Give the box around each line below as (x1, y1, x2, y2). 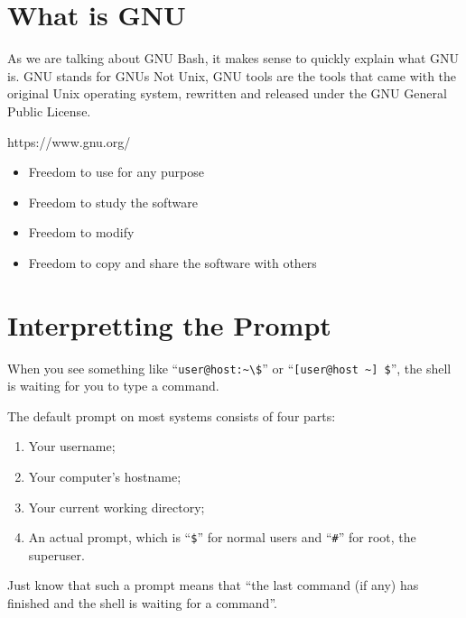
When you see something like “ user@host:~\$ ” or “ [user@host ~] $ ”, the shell (7, 358, 452, 377)
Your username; (28, 437, 116, 456)
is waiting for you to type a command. (7, 376, 219, 395)
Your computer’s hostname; (28, 467, 182, 486)
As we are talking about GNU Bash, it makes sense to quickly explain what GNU (7, 49, 460, 68)
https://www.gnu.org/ (7, 132, 131, 151)
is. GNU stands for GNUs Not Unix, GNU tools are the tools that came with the (7, 66, 457, 85)
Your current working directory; (28, 497, 205, 516)
